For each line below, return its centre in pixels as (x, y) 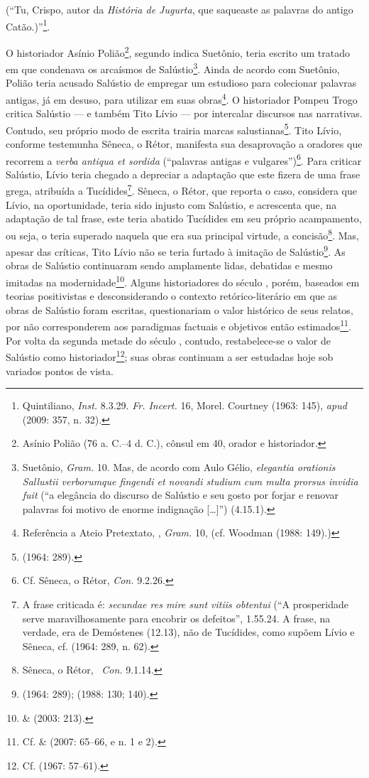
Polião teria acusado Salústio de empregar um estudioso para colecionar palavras (181, 83)
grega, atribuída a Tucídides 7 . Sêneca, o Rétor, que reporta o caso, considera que (181, 190)
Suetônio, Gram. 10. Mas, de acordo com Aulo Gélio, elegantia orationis (179, 466)
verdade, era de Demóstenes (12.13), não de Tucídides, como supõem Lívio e (188, 632)
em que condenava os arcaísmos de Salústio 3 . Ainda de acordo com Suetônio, (173, 68)
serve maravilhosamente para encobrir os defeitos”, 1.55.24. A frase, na (176, 618)
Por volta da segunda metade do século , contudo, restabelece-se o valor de (168, 340)
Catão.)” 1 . (28, 25)
